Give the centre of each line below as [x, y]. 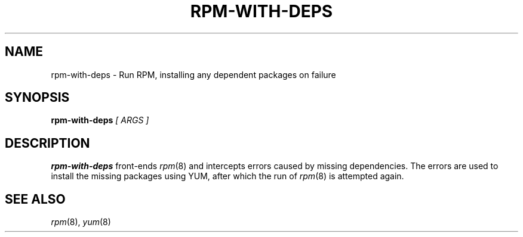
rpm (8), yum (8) [81, 222]
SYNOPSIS [37, 98]
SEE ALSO [35, 199]
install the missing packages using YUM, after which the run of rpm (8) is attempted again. [227, 176]
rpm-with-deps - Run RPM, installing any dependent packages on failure [193, 74]
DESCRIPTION [47, 143]
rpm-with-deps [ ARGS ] [100, 120]
